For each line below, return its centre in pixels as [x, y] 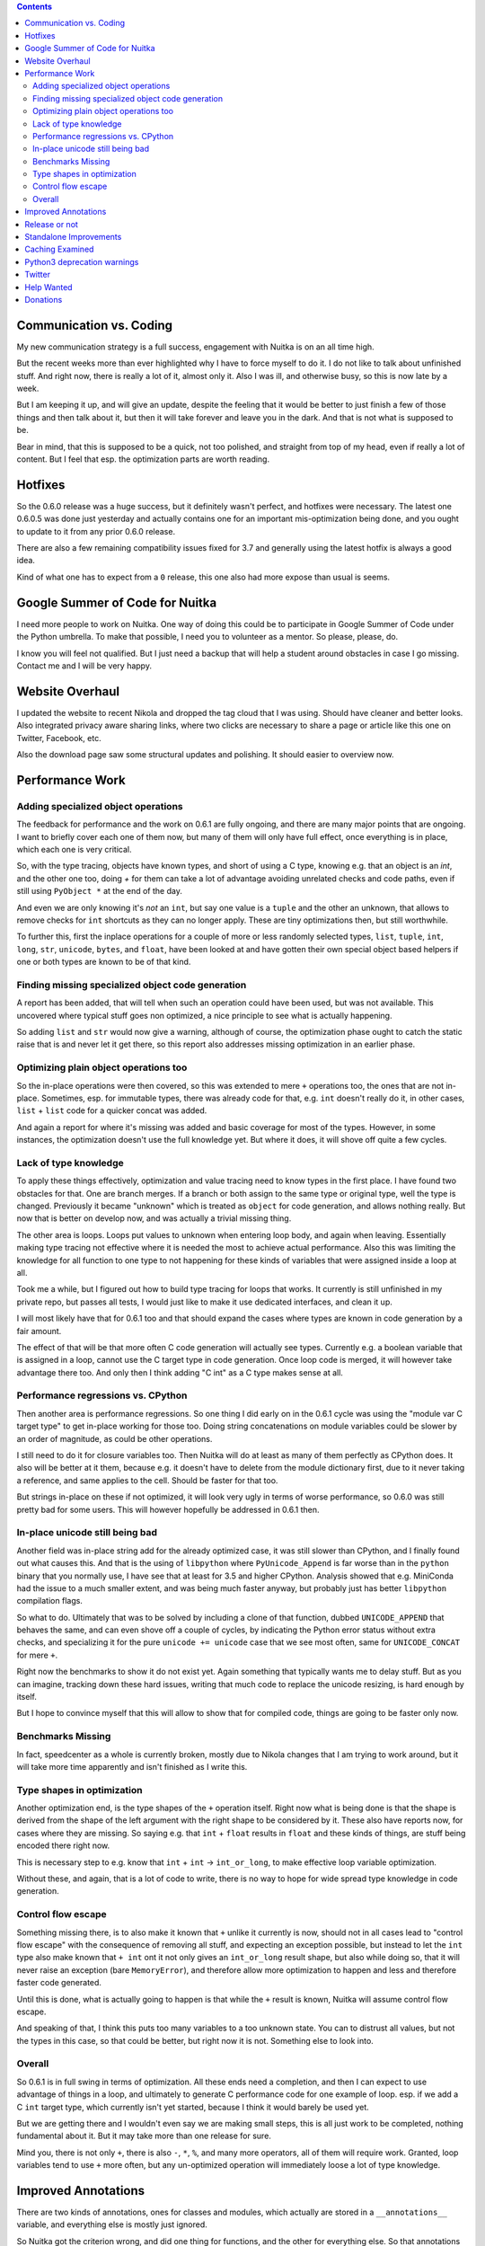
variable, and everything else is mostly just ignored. [112, 2224]
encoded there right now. [63, 1845]
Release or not [51, 224]
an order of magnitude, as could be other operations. [115, 1438]
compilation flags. [49, 1601]
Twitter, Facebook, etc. [59, 738]
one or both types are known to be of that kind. [104, 962]
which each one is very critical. [74, 849]
